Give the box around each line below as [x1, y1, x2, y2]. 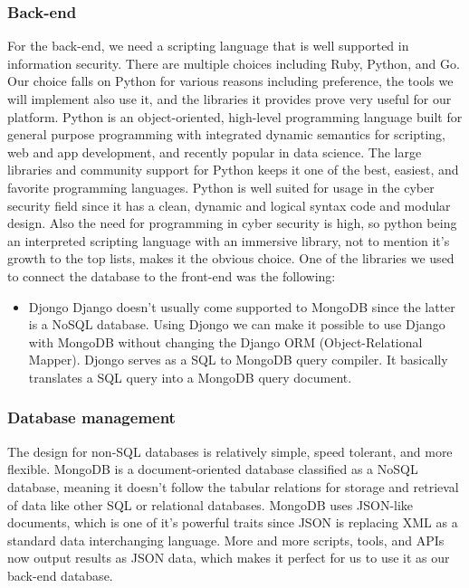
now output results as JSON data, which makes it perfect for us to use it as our [7, 548, 450, 567]
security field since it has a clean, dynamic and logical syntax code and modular [7, 195, 451, 214]
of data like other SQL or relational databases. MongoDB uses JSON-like [7, 495, 414, 514]
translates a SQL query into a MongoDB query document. [28, 367, 352, 386]
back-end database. [7, 565, 113, 584]
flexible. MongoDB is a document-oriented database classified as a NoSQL [7, 460, 418, 479]
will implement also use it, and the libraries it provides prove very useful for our [7, 90, 452, 108]
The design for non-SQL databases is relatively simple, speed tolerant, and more [7, 441, 453, 460]
